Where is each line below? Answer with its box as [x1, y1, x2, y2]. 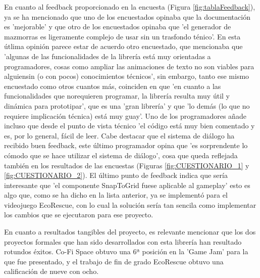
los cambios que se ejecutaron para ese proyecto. [4, 209, 153, 220]
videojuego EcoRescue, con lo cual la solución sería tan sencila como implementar [4, 199, 256, 210]
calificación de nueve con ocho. [4, 266, 99, 276]
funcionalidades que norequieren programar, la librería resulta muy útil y [4, 90, 230, 101]
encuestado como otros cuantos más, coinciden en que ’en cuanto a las [4, 80, 221, 91]
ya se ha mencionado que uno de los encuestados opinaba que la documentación [4, 11, 250, 22]
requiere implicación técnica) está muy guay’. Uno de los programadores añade [4, 110, 246, 121]
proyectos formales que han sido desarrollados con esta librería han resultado [4, 236, 242, 247]
